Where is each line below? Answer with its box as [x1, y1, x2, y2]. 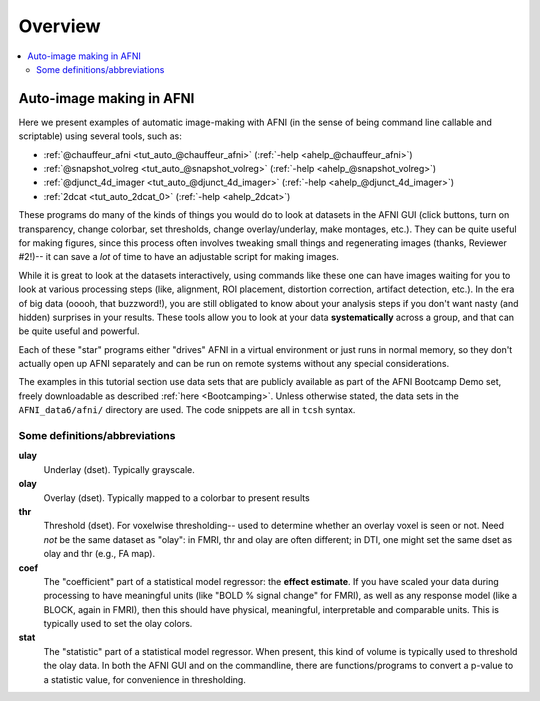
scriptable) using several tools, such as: [18, 130, 182, 142]
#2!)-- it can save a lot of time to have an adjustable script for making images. [18, 251, 340, 263]
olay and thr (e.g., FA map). [43, 548, 155, 560]
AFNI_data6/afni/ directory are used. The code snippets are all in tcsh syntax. [18, 404, 356, 416]
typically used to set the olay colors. [43, 618, 193, 630]
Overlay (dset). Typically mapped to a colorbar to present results [43, 491, 310, 504]
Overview [18, 15, 101, 37]
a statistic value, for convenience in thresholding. [43, 673, 247, 685]
